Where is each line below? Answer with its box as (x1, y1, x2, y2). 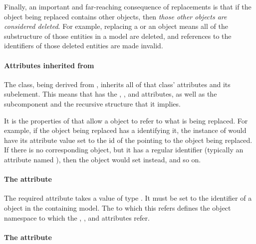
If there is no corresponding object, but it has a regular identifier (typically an (4, 144, 244, 155)
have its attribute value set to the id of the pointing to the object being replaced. (4, 134, 253, 145)
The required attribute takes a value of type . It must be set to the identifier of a (4, 193, 252, 203)
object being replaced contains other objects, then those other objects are (4, 11, 227, 21)
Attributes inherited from (4, 60, 94, 70)
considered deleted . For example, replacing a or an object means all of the (4, 21, 228, 31)
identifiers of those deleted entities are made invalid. (4, 40, 163, 51)
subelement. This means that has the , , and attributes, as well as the (4, 89, 217, 99)
